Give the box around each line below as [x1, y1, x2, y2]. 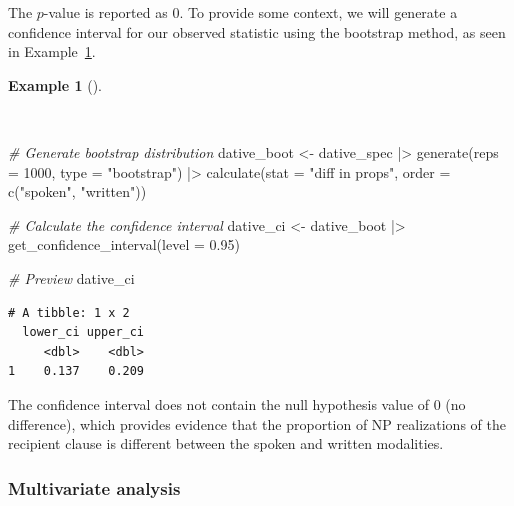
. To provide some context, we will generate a [179, 2, 458, 22]
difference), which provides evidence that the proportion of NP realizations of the [8, 413, 506, 434]
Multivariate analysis [8, 475, 181, 500]
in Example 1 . [8, 41, 96, 62]
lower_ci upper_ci [22, 325, 145, 340]
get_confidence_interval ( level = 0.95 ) [8, 234, 240, 255]
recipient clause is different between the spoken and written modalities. [8, 433, 444, 454]
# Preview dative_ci [8, 267, 135, 288]
